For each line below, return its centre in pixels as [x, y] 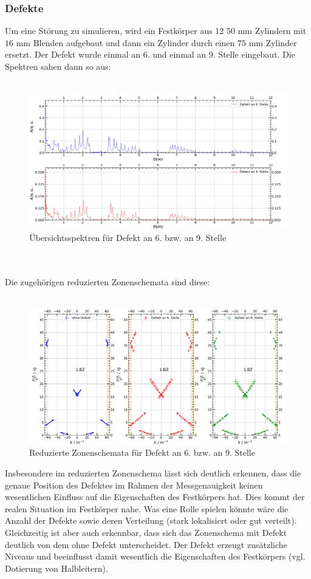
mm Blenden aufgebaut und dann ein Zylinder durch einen [125, 42]
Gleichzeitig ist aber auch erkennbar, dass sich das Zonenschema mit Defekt [146, 532]
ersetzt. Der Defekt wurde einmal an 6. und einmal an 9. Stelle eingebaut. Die [150, 54]
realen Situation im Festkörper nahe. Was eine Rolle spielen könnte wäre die [147, 508]
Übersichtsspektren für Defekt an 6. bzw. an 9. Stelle [128, 237]
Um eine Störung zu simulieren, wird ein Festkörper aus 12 [114, 31]
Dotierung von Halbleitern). [56, 568]
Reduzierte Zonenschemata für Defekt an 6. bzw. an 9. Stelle [142, 452]
